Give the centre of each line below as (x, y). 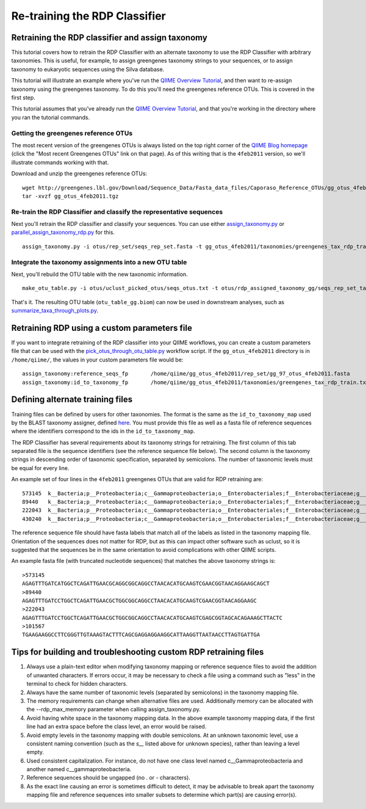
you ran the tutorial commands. (51, 117)
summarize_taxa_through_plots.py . (55, 311)
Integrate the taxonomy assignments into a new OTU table (99, 262)
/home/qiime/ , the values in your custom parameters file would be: (97, 360)
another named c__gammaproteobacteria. (79, 769)
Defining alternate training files (72, 400)
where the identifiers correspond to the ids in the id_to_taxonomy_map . (103, 431)
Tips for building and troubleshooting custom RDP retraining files (138, 652)
